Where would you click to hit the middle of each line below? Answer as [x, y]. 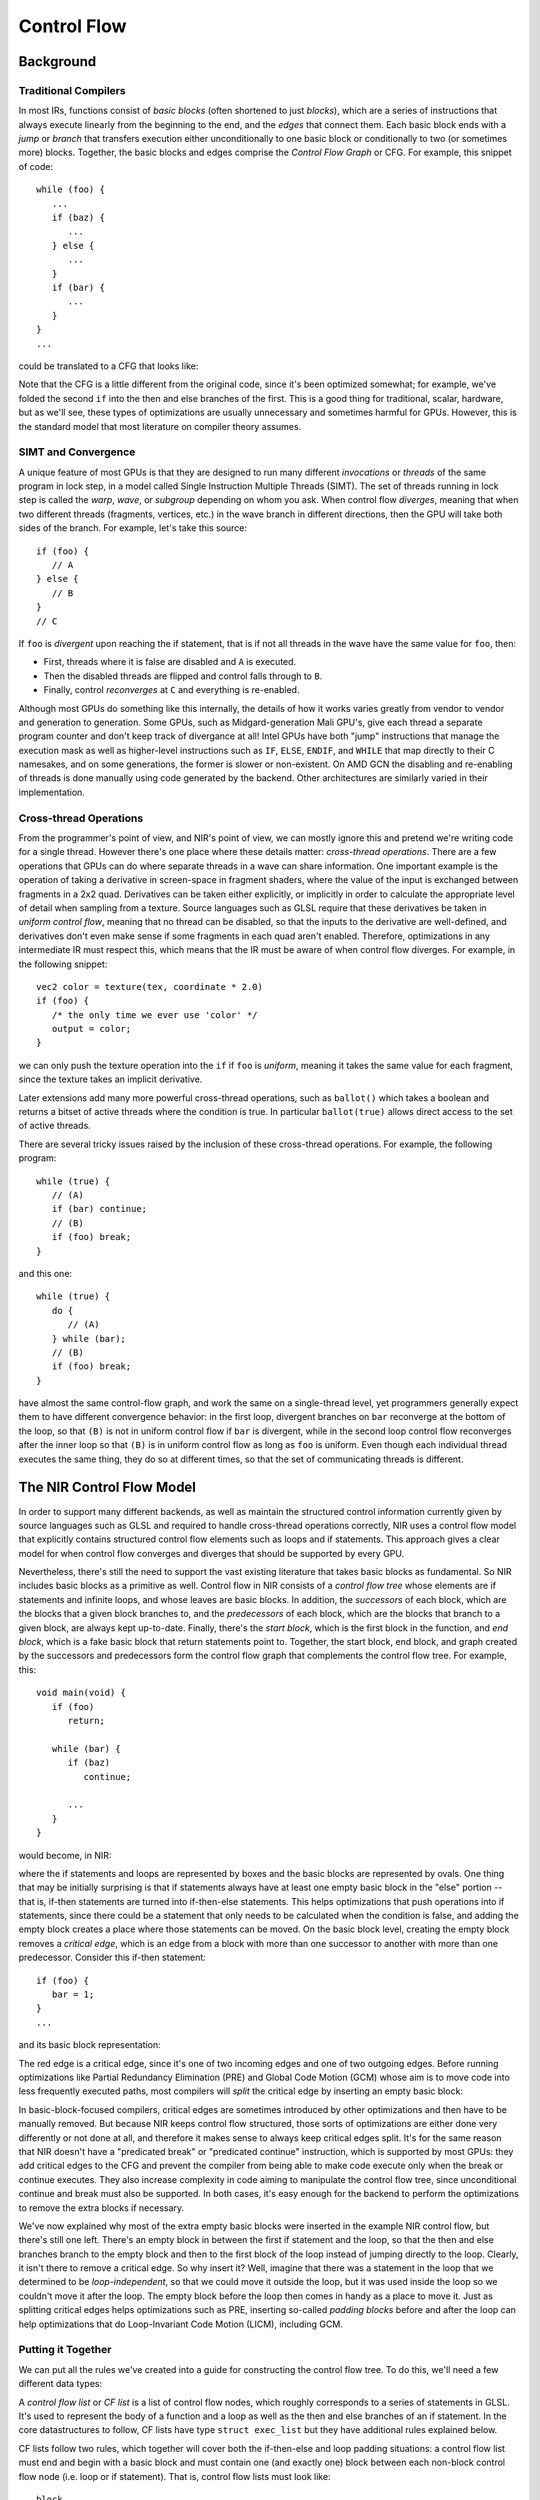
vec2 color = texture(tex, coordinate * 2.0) [150, 986]
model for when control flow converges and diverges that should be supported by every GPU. [211, 1553]
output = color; [91, 1029]
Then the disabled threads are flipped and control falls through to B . [183, 676]
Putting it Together [65, 2350]
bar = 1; [73, 1994]
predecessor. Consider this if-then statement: [112, 1957]
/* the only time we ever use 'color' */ [155, 1014]
